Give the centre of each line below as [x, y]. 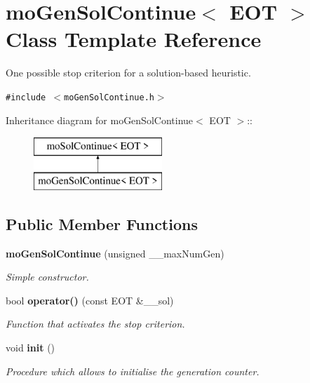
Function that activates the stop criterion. [95, 324]
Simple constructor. [47, 277]
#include [26, 97]
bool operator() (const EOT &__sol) [90, 300]
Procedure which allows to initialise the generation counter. [133, 371]
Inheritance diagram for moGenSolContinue [100, 120]
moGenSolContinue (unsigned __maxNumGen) [115, 253]
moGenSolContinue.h [109, 97]
